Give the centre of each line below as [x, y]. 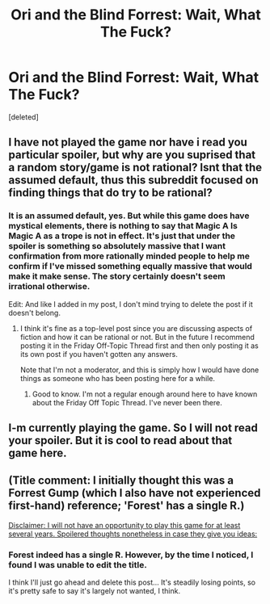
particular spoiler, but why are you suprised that [132, 155]
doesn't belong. [34, 312]
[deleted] [23, 117]
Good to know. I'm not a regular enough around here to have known [145, 394]
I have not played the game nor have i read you [128, 143]
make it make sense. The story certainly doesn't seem [117, 276]
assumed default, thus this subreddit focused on [133, 180]
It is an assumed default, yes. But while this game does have [129, 216]
